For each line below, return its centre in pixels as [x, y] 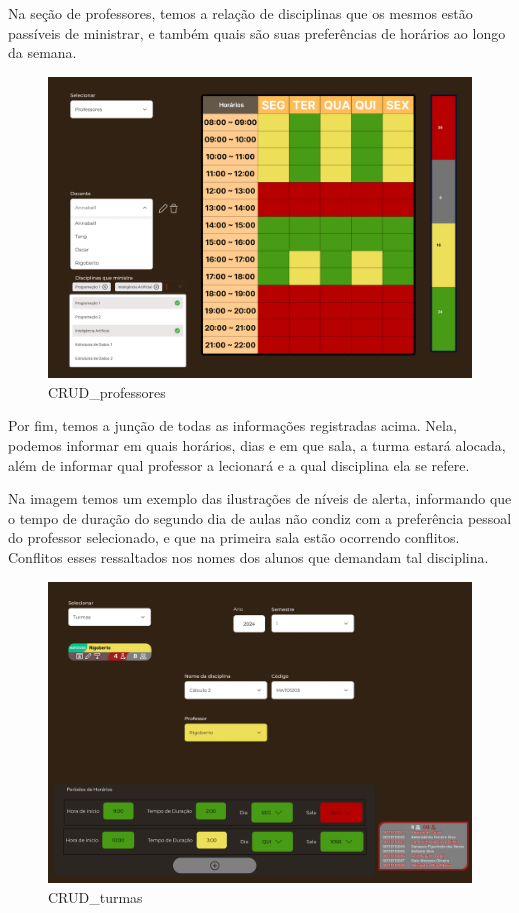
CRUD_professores [107, 391]
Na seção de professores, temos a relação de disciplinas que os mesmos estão [240, 13]
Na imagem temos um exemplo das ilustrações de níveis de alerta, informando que [260, 498]
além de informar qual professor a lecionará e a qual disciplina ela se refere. [239, 464]
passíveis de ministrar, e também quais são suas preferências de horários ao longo [257, 32]
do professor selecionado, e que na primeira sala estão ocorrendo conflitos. [234, 537]
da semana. [42, 52]
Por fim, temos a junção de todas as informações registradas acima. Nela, [232, 425]
